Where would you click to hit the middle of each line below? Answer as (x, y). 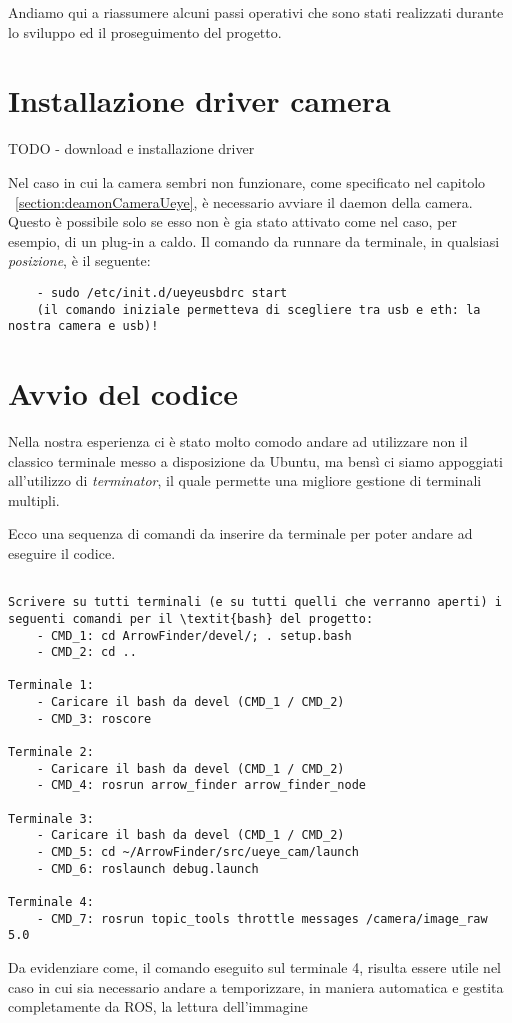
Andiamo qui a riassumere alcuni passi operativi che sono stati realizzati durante (256, 12)
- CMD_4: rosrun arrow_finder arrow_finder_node (201, 785)
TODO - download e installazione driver (131, 148)
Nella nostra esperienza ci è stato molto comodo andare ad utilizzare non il (238, 440)
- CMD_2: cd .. (86, 652)
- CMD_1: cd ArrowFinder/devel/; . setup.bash (194, 635)
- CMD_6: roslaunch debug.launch (147, 868)
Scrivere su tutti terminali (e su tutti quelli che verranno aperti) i (255, 602)
